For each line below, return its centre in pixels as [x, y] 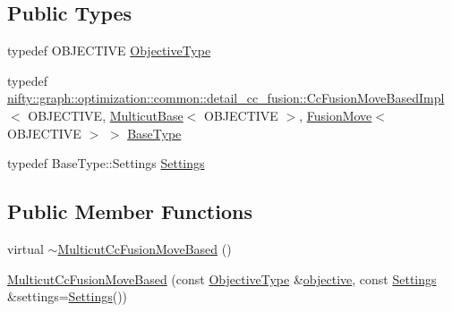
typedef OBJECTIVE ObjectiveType [109, 51]
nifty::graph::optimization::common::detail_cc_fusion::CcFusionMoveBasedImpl [226, 98]
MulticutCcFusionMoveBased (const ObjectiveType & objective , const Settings [222, 278]
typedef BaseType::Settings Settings [106, 163]
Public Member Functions [130, 211]
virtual [26, 248]
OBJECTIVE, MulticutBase [106, 115]
